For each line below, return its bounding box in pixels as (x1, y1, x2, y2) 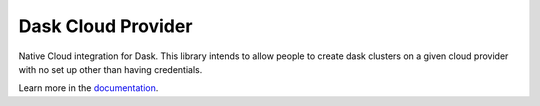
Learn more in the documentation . (18, 82, 159, 94)
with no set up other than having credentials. (18, 63, 203, 75)
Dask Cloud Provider (18, 15, 193, 37)
